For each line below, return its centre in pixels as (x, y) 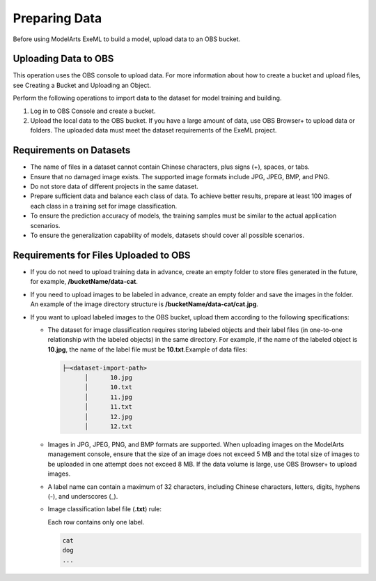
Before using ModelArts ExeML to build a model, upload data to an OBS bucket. (127, 39)
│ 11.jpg (108, 397)
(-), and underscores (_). (83, 496)
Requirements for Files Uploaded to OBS (102, 255)
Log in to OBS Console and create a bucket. (93, 111)
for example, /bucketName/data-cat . (84, 282)
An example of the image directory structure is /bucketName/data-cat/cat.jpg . (144, 304)
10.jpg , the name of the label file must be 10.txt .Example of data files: (148, 349)
